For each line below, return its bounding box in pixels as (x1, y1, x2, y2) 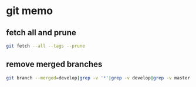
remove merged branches (6, 59, 103, 69)
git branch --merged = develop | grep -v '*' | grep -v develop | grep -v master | (6, 75, 193, 81)
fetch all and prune (6, 28, 76, 38)
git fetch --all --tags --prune (6, 43, 85, 49)
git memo (6, 4, 53, 18)
